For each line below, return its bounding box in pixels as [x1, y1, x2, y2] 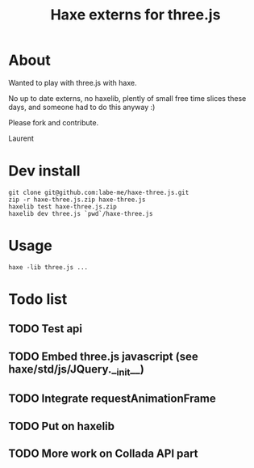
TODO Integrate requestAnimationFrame [8, 392, 216, 406]
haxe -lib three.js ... [8, 263, 89, 272]
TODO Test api [8, 322, 83, 336]
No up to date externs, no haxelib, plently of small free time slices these [8, 93, 247, 103]
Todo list [8, 290, 68, 308]
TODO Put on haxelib [8, 419, 115, 433]
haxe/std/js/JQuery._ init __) [8, 362, 145, 377]
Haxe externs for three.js [50, 6, 221, 24]
